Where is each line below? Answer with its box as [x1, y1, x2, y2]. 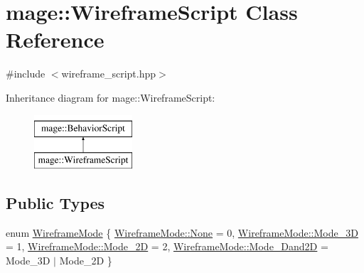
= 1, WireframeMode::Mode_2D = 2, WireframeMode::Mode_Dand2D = [6, 239, 328, 254]
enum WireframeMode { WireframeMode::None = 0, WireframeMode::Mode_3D [6, 225, 358, 240]
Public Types [6, 192, 105, 214]
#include [6, 66, 45, 81]
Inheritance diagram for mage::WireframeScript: [6, 90, 215, 105]
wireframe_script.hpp [61, 66, 156, 81]
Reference [6, 25, 105, 54]
